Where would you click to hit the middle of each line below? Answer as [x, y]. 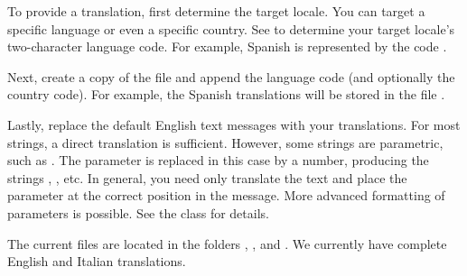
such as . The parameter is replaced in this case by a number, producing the [218, 160]
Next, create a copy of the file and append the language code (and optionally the [231, 76]
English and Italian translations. [97, 261]
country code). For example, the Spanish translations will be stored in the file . [226, 94]
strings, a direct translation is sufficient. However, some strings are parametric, [225, 142]
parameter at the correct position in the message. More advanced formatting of [226, 195]
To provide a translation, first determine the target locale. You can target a [216, 11]
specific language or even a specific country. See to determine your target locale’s [231, 28]
